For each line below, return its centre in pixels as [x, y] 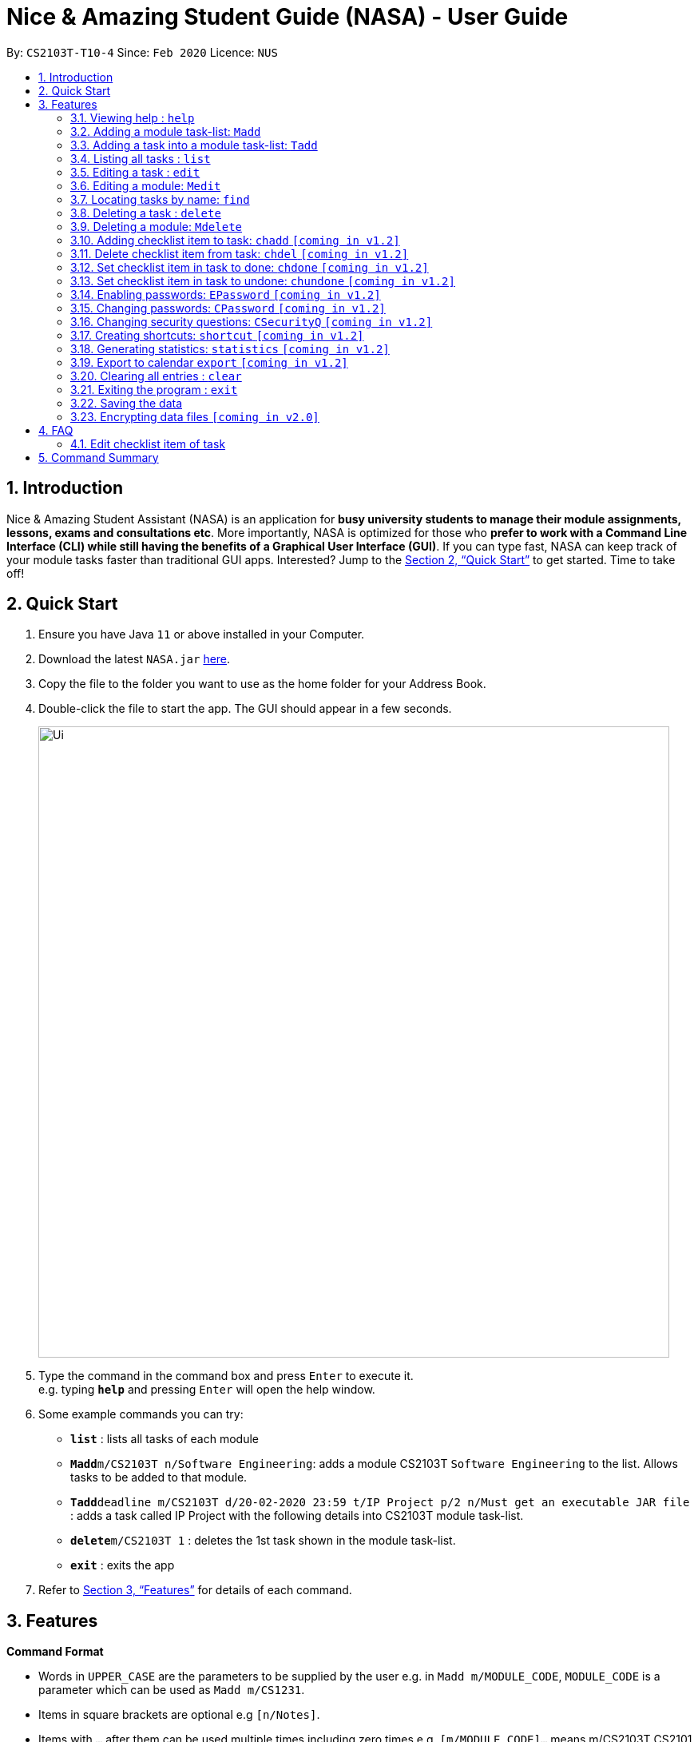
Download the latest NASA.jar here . [135, 659]
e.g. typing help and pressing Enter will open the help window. [207, 1390]
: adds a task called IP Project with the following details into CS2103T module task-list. [297, 1516]
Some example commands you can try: [141, 1414]
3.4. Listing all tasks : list [141, 158]
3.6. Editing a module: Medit [146, 185]
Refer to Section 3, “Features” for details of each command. [195, 1590]
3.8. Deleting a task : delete [146, 213]
